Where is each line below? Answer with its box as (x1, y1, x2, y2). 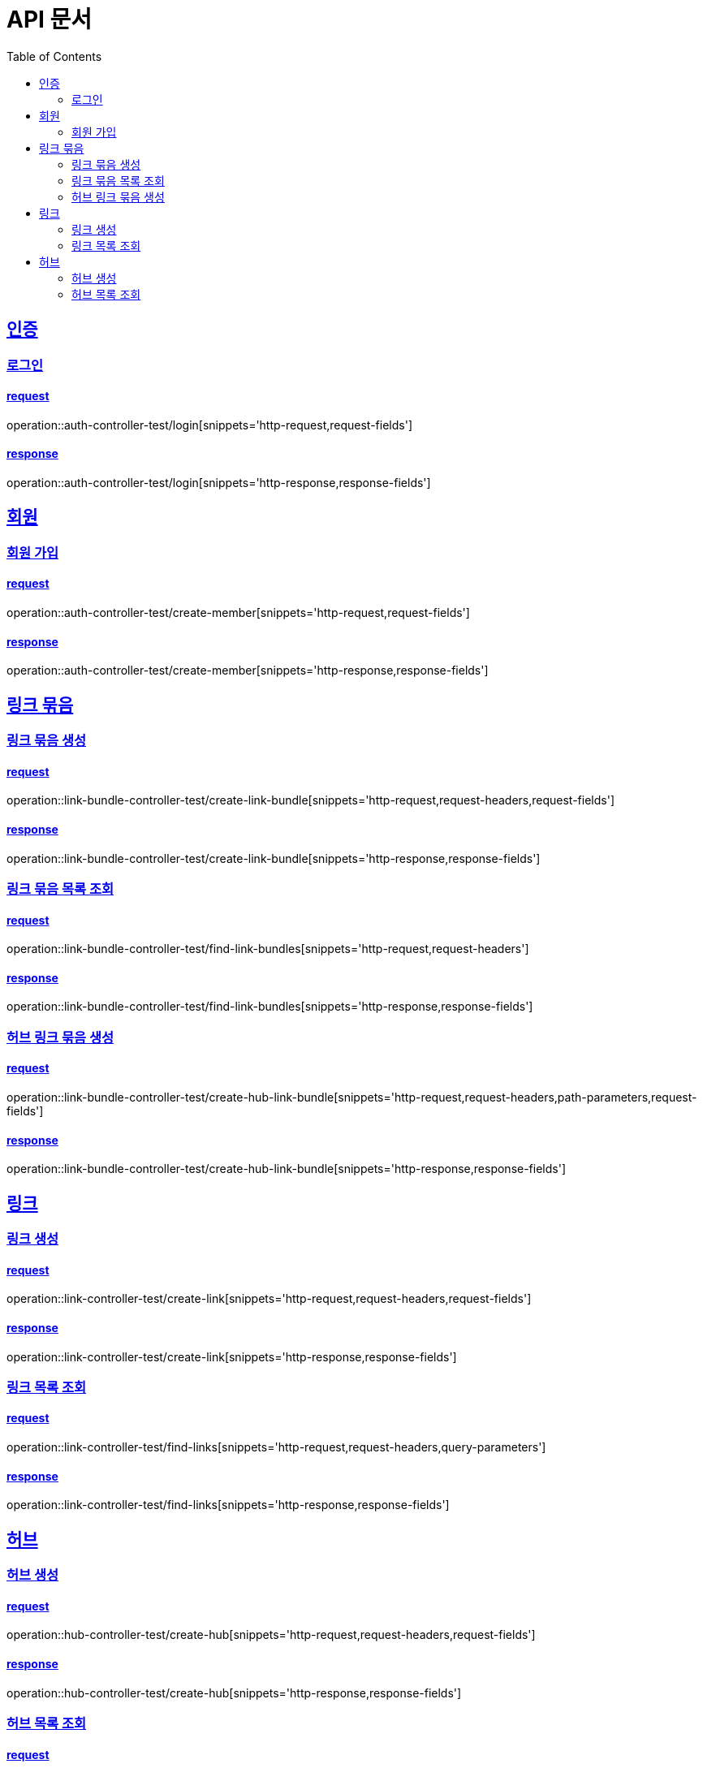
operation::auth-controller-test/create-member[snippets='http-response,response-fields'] (6, 663, 489, 678)
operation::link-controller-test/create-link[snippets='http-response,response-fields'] (6, 1349, 457, 1364)
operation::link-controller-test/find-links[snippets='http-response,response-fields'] (6, 1498, 450, 1512)
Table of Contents (6, 49, 102, 63)
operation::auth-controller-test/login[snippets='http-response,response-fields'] (6, 476, 431, 490)
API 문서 (6, 6, 93, 33)
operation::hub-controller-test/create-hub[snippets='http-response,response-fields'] (6, 1685, 462, 1700)
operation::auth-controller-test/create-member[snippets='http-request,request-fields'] (6, 606, 470, 620)
